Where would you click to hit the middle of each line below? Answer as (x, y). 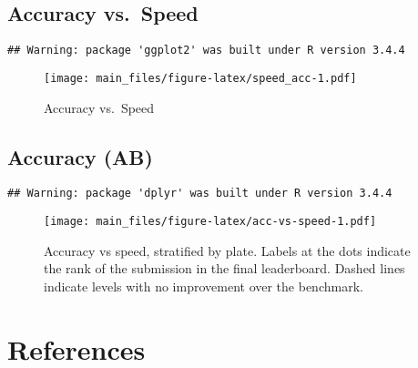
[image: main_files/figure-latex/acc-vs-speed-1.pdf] (210, 221)
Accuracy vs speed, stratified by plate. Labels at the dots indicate (227, 250)
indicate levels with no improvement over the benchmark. (204, 286)
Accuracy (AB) (80, 156)
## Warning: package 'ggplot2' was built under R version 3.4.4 (206, 51)
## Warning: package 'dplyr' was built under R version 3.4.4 (200, 194)
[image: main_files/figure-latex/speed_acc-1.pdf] (200, 78)
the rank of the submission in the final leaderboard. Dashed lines (224, 268)
